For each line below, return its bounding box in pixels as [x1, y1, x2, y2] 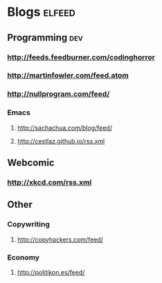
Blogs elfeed [7, 4, 76, 20]
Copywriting [7, 219, 51, 229]
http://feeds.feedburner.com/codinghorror [7, 52, 156, 62]
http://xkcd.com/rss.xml [7, 177, 92, 187]
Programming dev [7, 32, 83, 43]
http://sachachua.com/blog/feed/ [17, 124, 113, 132]
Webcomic [7, 157, 55, 169]
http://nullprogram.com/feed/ [7, 89, 110, 99]
